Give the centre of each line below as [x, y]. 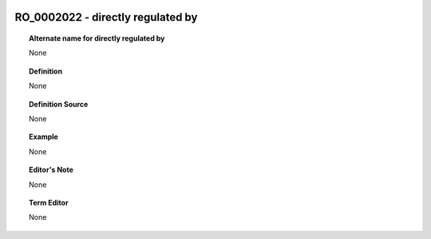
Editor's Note [51, 170]
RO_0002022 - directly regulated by [106, 17]
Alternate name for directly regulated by [97, 38]
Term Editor [49, 202]
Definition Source [59, 104]
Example [44, 137]
